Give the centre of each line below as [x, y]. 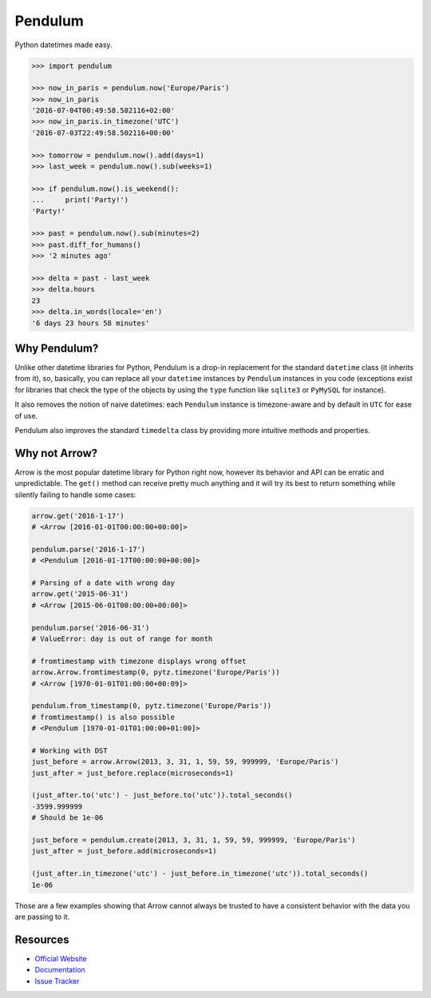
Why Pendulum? [57, 348]
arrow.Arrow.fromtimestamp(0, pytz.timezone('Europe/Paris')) [156, 672]
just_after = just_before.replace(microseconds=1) [133, 773]
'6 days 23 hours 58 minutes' [91, 323]
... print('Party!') [80, 200]
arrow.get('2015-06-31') [80, 594]
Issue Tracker [57, 981]
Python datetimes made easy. [63, 45]
